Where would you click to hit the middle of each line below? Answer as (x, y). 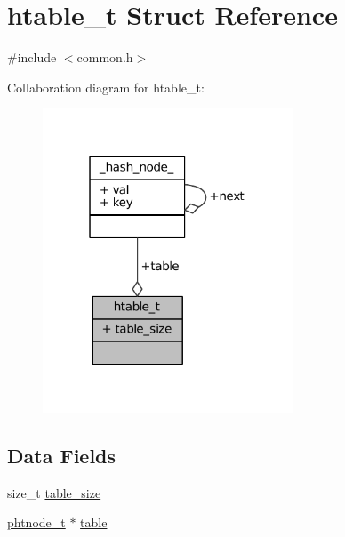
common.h (105, 57)
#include (32, 57)
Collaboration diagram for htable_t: (106, 87)
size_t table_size (54, 492)
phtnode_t (36, 522)
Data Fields (62, 455)
